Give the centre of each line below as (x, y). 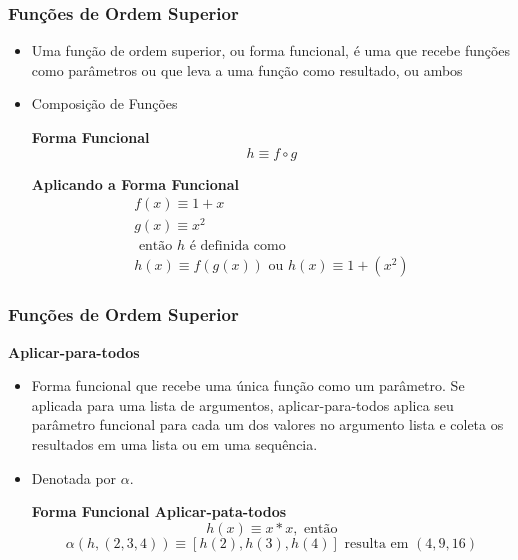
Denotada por (74, 477)
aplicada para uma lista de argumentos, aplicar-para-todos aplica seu (242, 404)
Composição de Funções (104, 103)
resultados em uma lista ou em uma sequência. (174, 443)
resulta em (376, 543)
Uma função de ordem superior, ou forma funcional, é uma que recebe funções (271, 50)
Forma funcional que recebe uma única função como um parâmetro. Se (248, 385)
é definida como (237, 246)
